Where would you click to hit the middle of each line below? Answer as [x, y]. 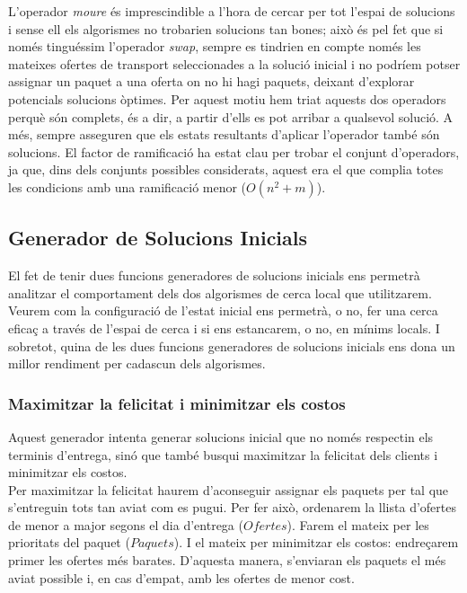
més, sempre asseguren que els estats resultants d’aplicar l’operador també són [224, 134]
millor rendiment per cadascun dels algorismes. [137, 363]
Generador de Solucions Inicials [158, 238]
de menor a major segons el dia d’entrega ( [126, 524]
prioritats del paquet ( [69, 542]
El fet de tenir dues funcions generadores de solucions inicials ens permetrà [214, 275]
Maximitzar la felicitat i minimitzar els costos [177, 403]
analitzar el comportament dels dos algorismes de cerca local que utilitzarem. [220, 292]
